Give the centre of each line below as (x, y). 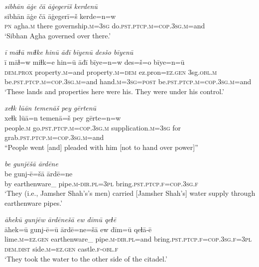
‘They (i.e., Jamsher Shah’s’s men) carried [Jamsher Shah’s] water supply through (130, 193)
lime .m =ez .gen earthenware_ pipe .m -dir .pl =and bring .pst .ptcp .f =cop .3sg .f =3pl (128, 239)
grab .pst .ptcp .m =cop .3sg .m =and (54, 137)
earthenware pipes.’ (34, 202)
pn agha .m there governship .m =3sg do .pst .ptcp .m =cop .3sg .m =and (105, 26)
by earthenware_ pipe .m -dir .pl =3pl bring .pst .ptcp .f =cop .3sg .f (101, 183)
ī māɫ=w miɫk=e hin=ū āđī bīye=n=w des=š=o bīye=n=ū (95, 62)
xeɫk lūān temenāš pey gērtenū (51, 108)
